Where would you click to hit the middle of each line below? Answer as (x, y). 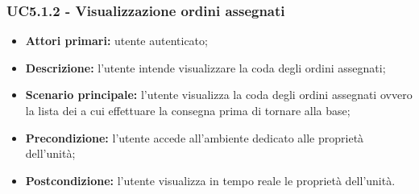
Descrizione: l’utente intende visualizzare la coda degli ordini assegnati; (205, 67)
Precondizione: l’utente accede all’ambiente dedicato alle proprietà (195, 137)
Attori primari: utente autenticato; (116, 41)
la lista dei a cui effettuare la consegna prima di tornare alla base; (188, 110)
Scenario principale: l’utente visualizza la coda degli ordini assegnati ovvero (219, 95)
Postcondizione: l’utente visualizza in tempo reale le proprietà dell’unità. (210, 180)
